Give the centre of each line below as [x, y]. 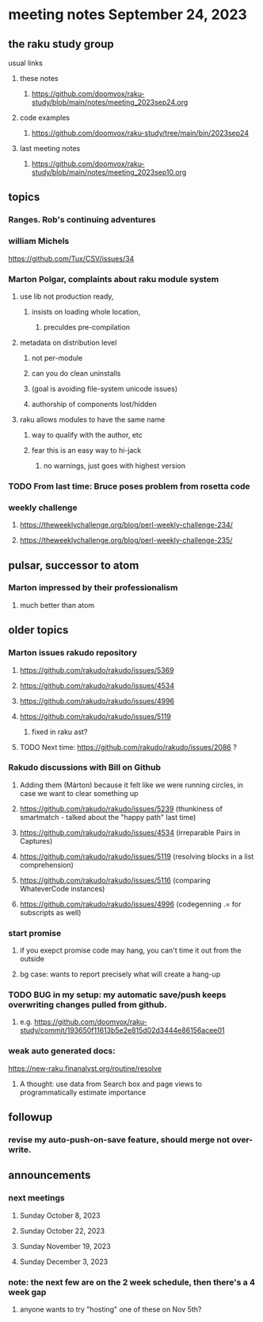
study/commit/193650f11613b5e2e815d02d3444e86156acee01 [122, 1030]
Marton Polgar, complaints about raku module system [114, 279]
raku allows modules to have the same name [92, 419]
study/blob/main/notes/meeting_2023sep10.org [109, 172]
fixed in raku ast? [59, 732]
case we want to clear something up [79, 793]
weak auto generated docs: [62, 1051]
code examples [44, 118]
